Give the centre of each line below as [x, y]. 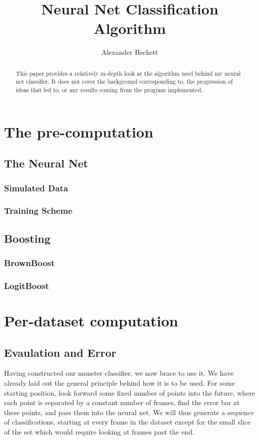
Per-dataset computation [91, 320]
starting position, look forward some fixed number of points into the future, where [130, 392]
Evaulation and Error [60, 352]
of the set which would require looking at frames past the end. [99, 431]
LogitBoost [27, 285]
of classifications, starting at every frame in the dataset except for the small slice [128, 422]
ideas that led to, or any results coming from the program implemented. [109, 90]
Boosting [27, 238]
